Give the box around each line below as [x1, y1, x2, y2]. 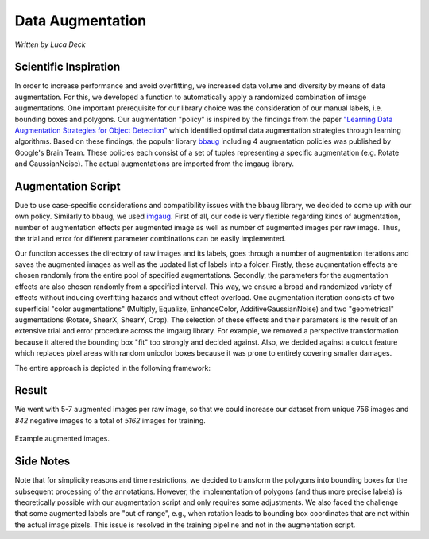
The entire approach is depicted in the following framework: [14, 363, 211, 372]
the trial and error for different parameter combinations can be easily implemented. [14, 234, 286, 244]
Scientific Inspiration [14, 60, 121, 74]
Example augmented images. [14, 433, 110, 444]
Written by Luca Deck [14, 40, 87, 49]
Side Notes [14, 455, 71, 468]
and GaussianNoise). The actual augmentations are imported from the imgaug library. [14, 159, 294, 168]
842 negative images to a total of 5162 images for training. [14, 415, 206, 425]
